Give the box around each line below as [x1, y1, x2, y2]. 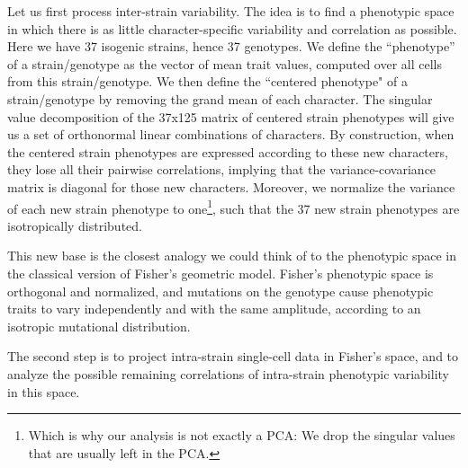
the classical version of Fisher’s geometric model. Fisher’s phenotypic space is [7, 263, 434, 282]
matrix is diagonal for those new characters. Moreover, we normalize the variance [7, 177, 455, 196]
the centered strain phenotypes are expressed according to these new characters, [7, 142, 448, 161]
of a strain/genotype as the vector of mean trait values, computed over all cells [7, 54, 443, 73]
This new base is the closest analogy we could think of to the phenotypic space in [7, 246, 456, 265]
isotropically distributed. [7, 216, 142, 234]
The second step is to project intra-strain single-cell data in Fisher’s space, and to [7, 347, 459, 366]
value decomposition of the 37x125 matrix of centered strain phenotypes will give [7, 107, 454, 126]
